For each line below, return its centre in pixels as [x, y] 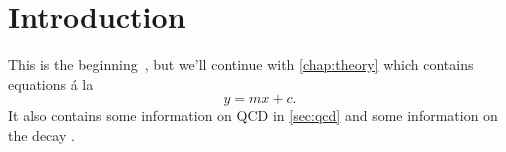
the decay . [41, 134]
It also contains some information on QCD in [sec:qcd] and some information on [253, 115]
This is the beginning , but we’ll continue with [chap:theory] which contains [241, 64]
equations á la [51, 83]
